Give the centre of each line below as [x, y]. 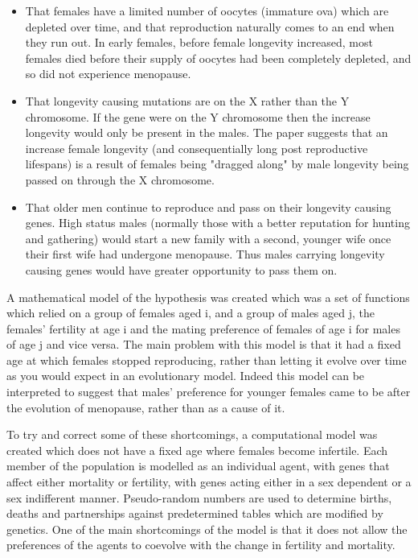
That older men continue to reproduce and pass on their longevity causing [208, 207]
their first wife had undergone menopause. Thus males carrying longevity [205, 254]
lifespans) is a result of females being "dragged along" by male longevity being [217, 164]
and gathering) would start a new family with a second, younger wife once [208, 238]
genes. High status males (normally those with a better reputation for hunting [217, 223]
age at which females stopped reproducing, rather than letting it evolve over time [207, 360]
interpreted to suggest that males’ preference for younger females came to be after [209, 392]
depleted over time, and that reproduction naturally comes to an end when [210, 26]
